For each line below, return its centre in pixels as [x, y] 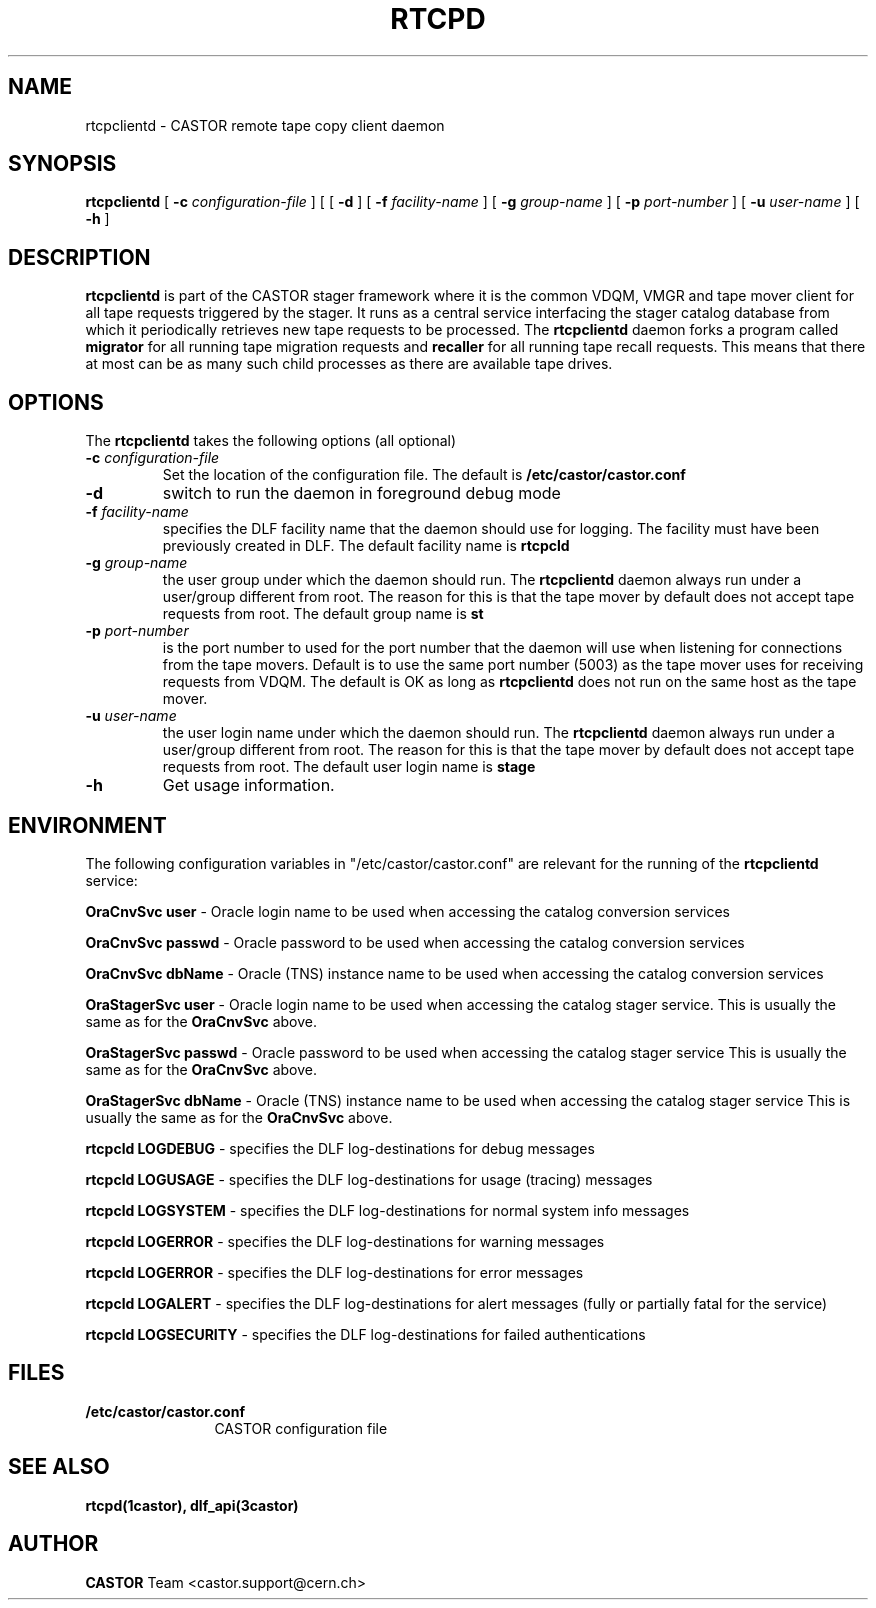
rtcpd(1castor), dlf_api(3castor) [192, 1505]
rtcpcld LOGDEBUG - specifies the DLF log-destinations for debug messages [340, 1148]
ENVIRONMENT [87, 825]
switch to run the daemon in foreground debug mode [361, 493]
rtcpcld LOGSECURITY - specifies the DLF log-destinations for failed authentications [365, 1334]
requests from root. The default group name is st [323, 614]
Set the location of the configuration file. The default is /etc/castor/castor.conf [424, 475]
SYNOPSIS [62, 164]
